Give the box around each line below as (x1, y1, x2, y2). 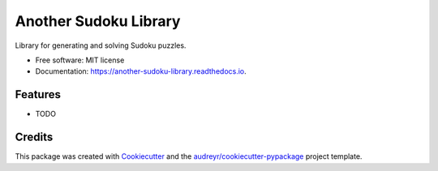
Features (15, 88, 61, 101)
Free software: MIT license (35, 55, 125, 65)
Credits (15, 130, 54, 144)
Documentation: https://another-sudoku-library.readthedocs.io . (35, 66, 247, 76)
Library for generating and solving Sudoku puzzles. (15, 41, 187, 50)
